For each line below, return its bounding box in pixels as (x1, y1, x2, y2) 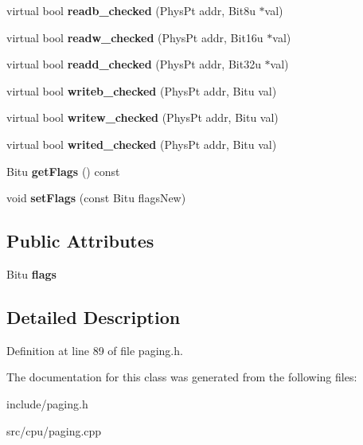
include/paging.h (6, 395, 88, 412)
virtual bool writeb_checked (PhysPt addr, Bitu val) (6, 82, 277, 99)
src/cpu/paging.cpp (6, 422, 102, 439)
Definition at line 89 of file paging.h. (6, 342, 183, 358)
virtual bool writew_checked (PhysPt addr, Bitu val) (6, 109, 279, 126)
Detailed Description (6, 304, 181, 329)
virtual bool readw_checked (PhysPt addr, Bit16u (6, 29, 263, 45)
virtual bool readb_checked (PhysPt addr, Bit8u (6, 2, 256, 18)
